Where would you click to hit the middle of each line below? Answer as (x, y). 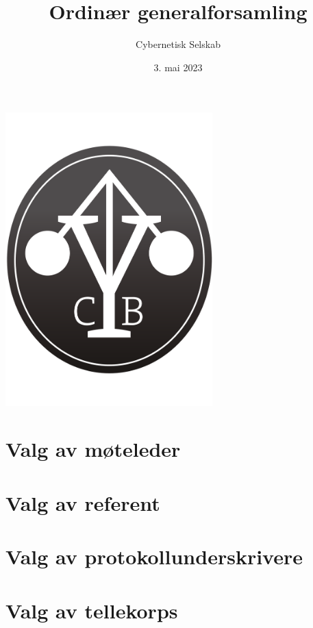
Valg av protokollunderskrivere (154, 556)
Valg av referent (83, 502)
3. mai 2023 (178, 67)
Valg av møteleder (93, 449)
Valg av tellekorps (92, 610)
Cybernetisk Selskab (178, 44)
